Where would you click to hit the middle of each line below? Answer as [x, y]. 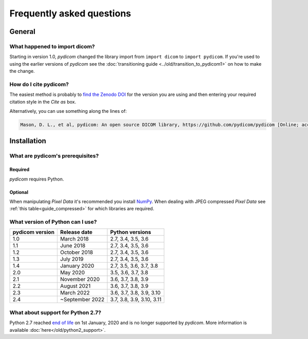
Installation [28, 141]
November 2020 [80, 280]
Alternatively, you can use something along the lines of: [68, 111]
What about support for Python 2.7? [55, 312]
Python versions [131, 232]
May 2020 [72, 273]
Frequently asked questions [70, 13]
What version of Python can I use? [53, 222]
